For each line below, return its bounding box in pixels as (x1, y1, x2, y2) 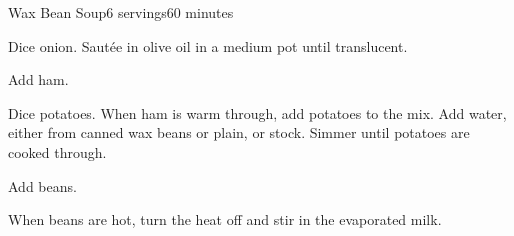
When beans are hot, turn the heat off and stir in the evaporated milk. (8, 209, 442, 230)
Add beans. (8, 175, 77, 196)
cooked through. (8, 141, 107, 162)
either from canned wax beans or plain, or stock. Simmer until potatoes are (8, 122, 470, 143)
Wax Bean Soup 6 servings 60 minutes (8, 2, 234, 22)
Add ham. (8, 69, 69, 90)
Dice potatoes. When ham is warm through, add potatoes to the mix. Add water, (8, 102, 507, 123)
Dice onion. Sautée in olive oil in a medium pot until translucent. (8, 35, 408, 56)
